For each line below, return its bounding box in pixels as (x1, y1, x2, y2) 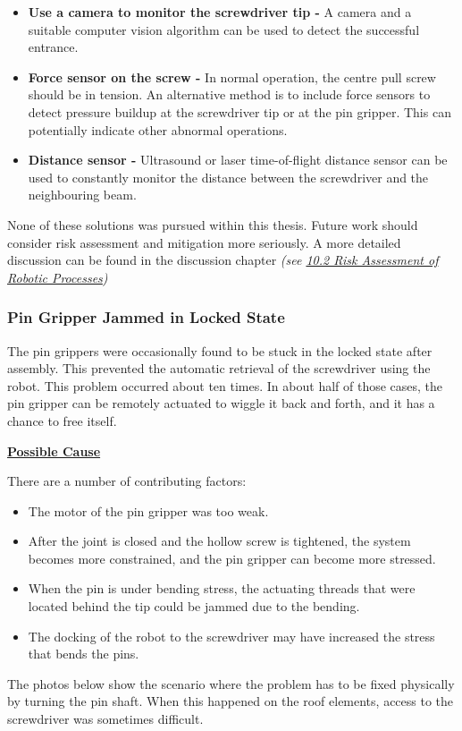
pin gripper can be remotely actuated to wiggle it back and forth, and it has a (7, 394, 435, 412)
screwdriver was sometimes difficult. (7, 710, 204, 728)
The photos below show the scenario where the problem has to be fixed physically (7, 674, 455, 693)
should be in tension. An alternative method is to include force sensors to (28, 85, 431, 104)
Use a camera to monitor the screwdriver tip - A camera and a (28, 3, 412, 21)
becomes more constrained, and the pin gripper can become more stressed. (28, 548, 436, 567)
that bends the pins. (28, 644, 139, 663)
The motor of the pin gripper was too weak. (28, 501, 269, 520)
